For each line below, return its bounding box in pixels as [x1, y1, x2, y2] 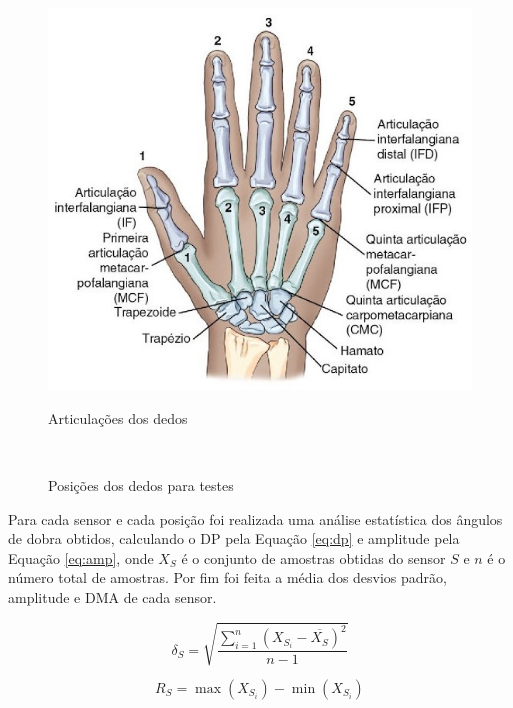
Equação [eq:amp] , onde [8, 547, 154, 568]
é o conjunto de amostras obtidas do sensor [181, 547, 446, 568]
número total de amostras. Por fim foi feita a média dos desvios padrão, [8, 567, 447, 588]
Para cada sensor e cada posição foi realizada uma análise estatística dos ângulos [8, 508, 503, 529]
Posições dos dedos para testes [48, 474, 234, 495]
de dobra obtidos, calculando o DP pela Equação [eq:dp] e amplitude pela [8, 528, 460, 549]
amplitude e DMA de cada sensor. [8, 586, 217, 607]
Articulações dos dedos [48, 407, 188, 428]
